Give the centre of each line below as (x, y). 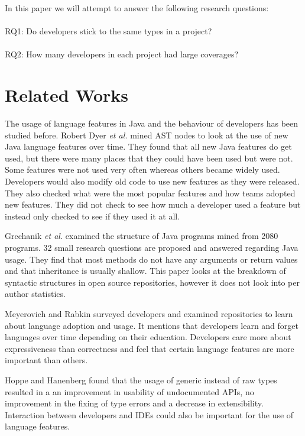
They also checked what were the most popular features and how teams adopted (150, 193)
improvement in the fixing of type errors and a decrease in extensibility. (134, 403)
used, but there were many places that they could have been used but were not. (149, 158)
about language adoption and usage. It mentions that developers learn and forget (152, 325)
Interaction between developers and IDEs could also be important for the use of (149, 414)
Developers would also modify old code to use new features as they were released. (152, 181)
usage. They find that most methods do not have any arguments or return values (151, 259)
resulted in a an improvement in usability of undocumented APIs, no (129, 391)
